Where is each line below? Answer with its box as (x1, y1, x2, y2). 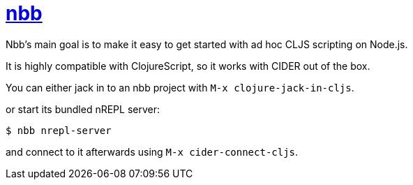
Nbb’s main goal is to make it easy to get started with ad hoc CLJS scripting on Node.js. (6, 38, 408, 50)
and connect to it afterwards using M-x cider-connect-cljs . (6, 145, 299, 158)
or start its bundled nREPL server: (6, 103, 160, 115)
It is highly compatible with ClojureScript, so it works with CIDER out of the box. (6, 59, 370, 72)
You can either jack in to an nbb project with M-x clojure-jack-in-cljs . (6, 81, 354, 94)
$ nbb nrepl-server (6, 124, 112, 136)
